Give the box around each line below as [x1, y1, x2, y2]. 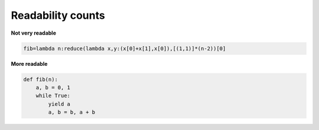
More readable [11, 60, 48, 67]
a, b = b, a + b [48, 109, 96, 116]
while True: [35, 92, 71, 99]
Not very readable [11, 29, 56, 36]
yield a [48, 101, 71, 107]
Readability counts [11, 9, 106, 22]
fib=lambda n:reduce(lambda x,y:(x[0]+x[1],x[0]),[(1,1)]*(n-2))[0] [23, 45, 226, 52]
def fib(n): [23, 76, 58, 82]
